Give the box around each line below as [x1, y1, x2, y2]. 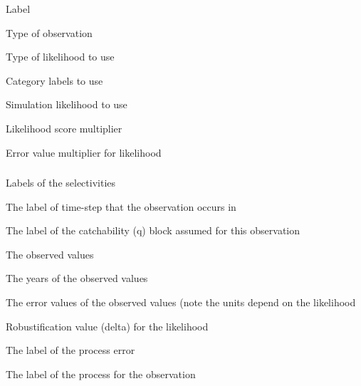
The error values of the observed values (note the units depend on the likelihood [6, 295, 356, 310]
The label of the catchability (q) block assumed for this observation [6, 223, 300, 238]
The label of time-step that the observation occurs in [6, 199, 236, 214]
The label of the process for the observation [6, 366, 196, 381]
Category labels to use [6, 73, 103, 88]
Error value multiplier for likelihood [6, 145, 162, 160]
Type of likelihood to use [6, 49, 115, 64]
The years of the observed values [6, 271, 148, 286]
